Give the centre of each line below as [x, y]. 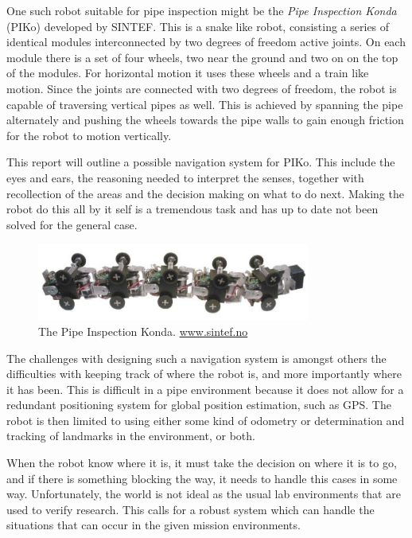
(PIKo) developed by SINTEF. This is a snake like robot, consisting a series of [198, 26]
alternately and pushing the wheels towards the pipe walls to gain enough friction [205, 120]
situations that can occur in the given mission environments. [154, 525]
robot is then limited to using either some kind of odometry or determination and [206, 420]
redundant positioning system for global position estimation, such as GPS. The [199, 405]
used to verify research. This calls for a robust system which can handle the [190, 509]
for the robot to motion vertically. [89, 135]
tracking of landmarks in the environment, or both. [131, 436]
